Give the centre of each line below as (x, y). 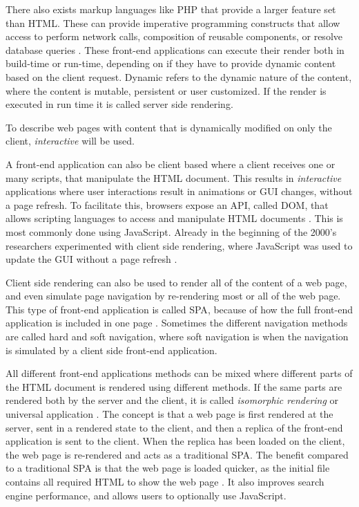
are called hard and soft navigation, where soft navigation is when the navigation (177, 337)
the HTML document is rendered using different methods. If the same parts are (174, 386)
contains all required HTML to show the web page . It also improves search (165, 481)
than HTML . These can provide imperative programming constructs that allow (173, 22)
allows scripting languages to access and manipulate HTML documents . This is (174, 218)
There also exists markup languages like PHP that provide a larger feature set (171, 9)
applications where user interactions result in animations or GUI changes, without (179, 191)
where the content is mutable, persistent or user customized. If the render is (166, 90)
